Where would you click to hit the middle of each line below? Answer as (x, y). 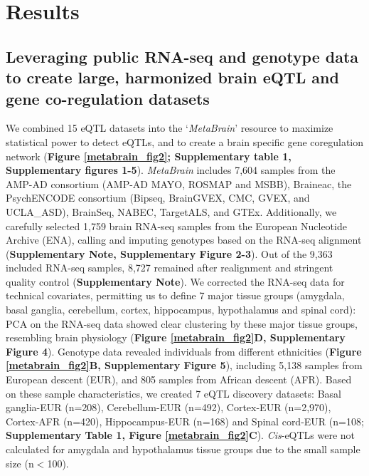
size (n (20, 463)
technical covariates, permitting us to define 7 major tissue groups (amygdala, (175, 295)
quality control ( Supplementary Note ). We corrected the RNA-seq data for (175, 281)
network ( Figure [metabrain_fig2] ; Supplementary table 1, (149, 156)
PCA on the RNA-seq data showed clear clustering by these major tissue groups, (182, 323)
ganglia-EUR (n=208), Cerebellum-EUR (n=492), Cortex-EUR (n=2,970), (169, 407)
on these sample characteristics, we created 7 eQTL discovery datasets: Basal (173, 393)
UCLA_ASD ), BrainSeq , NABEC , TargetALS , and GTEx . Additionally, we (171, 211)
